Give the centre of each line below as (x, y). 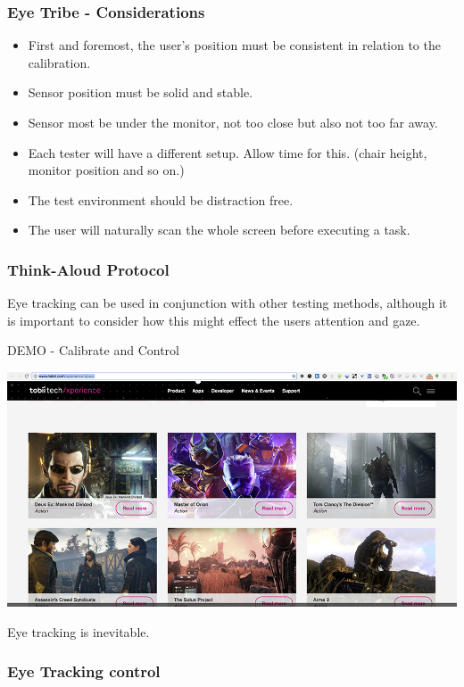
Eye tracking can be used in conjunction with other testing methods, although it (228, 303)
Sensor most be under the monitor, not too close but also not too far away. (233, 122)
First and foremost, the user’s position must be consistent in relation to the (234, 45)
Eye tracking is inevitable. (79, 631)
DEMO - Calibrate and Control (93, 350)
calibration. (59, 62)
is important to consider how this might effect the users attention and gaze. (214, 320)
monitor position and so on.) (106, 170)
